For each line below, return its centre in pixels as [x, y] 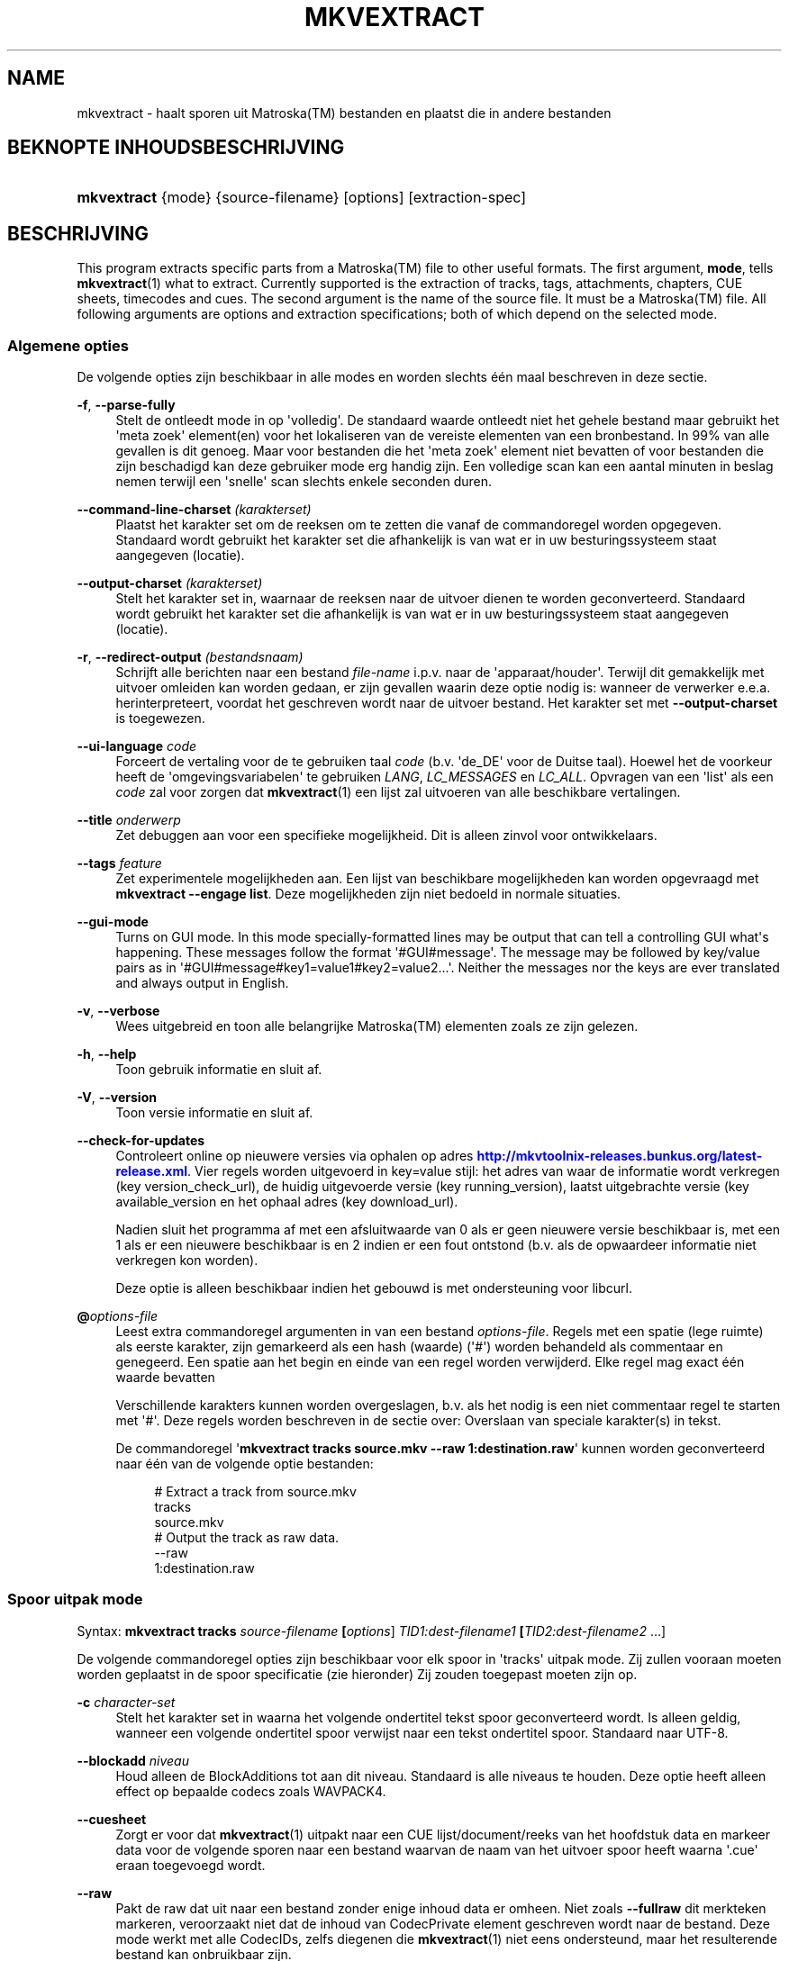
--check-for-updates [141, 1141]
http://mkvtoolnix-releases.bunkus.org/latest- [620, 1156]
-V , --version [117, 1098]
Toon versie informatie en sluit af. [214, 1113]
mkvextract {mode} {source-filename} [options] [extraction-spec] [302, 198]
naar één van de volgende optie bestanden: [245, 1464]
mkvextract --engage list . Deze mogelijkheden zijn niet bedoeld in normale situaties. [368, 894]
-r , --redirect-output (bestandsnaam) [190, 657]
